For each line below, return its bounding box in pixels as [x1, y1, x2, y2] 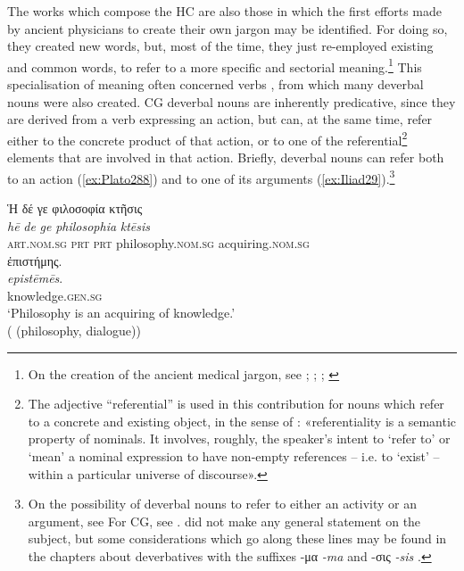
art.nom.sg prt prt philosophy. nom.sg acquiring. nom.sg [7, 234, 310, 252]
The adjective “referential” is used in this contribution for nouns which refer [28, 394, 444, 413]
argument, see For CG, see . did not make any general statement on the [28, 511, 421, 530]
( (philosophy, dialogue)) [7, 321, 141, 340]
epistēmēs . [7, 269, 63, 287]
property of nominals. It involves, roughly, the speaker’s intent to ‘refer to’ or [28, 429, 451, 448]
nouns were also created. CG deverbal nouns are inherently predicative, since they [7, 92, 456, 111]
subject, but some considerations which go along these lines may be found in [28, 529, 447, 548]
